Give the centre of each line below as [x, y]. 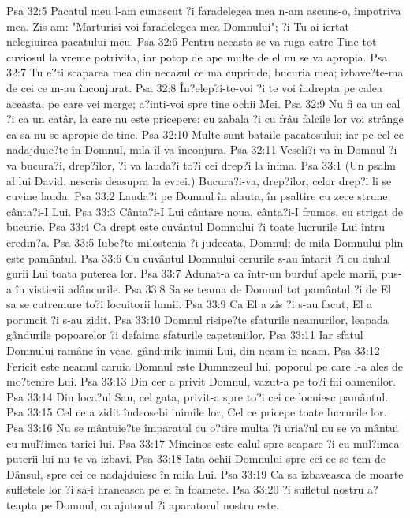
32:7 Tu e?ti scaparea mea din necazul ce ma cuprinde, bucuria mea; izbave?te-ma [205, 72]
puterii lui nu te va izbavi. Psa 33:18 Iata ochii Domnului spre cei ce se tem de [196, 458]
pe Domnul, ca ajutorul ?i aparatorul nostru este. [160, 505]
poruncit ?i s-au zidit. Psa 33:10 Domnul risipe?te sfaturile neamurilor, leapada [198, 319]
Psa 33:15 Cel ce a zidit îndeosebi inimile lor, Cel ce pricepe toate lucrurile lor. [197, 412]
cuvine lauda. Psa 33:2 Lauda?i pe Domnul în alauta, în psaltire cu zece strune [197, 196]
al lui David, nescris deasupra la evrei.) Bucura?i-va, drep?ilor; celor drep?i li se [199, 180]
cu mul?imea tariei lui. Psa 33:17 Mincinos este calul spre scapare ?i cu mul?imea [203, 443]
